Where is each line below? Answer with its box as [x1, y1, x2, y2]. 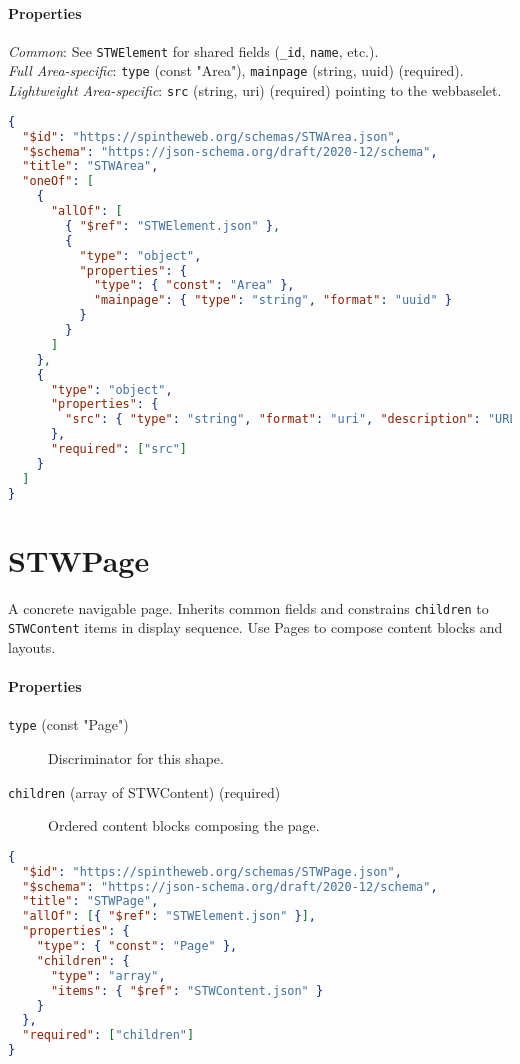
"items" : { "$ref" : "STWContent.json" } [50, 983, 324, 998]
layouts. [8, 636, 56, 657]
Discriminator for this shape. [48, 748, 224, 768]
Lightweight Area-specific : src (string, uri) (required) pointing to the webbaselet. [8, 80, 502, 101]
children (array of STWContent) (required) [8, 781, 281, 802]
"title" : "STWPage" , [22, 894, 159, 909]
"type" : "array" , [50, 968, 166, 983]
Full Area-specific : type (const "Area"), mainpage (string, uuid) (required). [8, 60, 464, 81]
